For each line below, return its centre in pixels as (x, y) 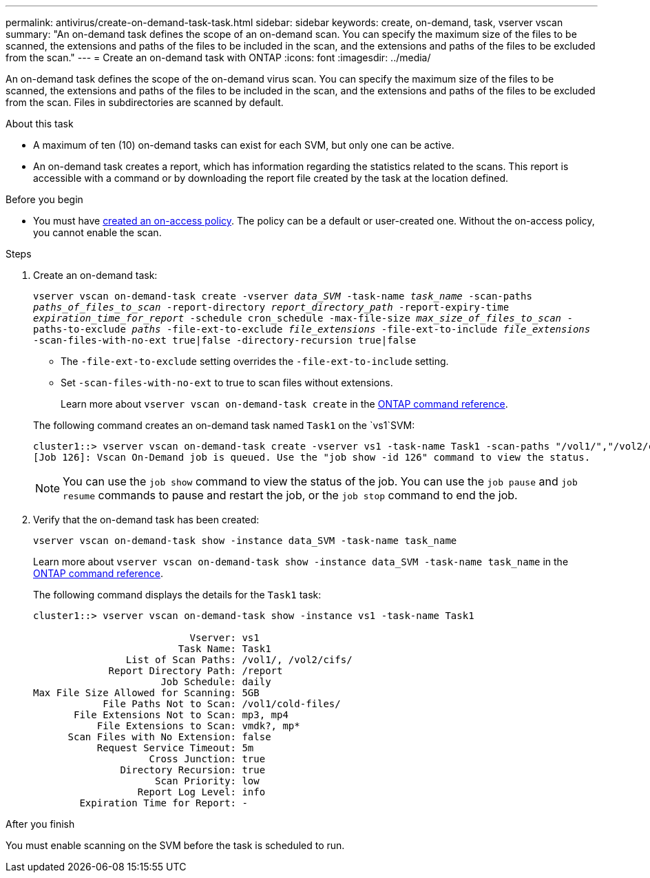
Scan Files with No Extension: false (169, 737)
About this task (40, 124)
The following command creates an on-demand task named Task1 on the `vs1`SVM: (224, 425)
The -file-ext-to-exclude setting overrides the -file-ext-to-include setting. (255, 361)
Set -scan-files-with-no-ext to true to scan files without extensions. (227, 383)
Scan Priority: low (207, 781)
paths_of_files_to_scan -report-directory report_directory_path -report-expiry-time (271, 307)
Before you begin (44, 199)
